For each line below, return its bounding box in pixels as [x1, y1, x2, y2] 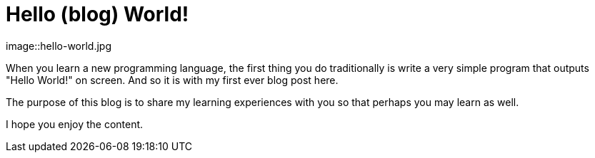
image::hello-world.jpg [6, 39, 112, 52]
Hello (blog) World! [6, 2, 189, 26]
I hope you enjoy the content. [6, 117, 144, 130]
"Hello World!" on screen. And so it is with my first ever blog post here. [6, 73, 339, 86]
